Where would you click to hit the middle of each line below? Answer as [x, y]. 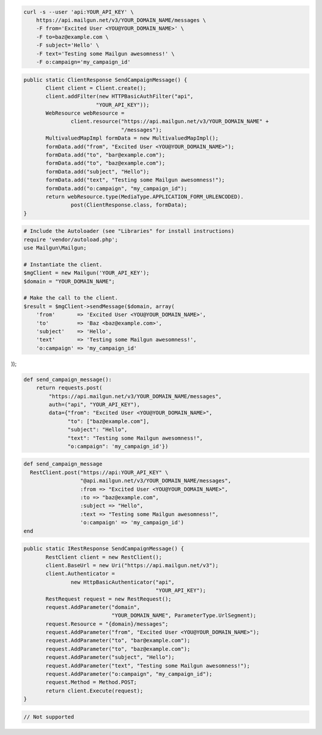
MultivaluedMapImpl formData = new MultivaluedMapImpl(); [132, 138]
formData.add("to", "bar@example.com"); [105, 155]
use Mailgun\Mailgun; [55, 248]
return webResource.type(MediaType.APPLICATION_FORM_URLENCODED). [145, 196]
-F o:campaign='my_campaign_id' [83, 62]
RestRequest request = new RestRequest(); [109, 599]
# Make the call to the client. [71, 298]
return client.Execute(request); [94, 691]
